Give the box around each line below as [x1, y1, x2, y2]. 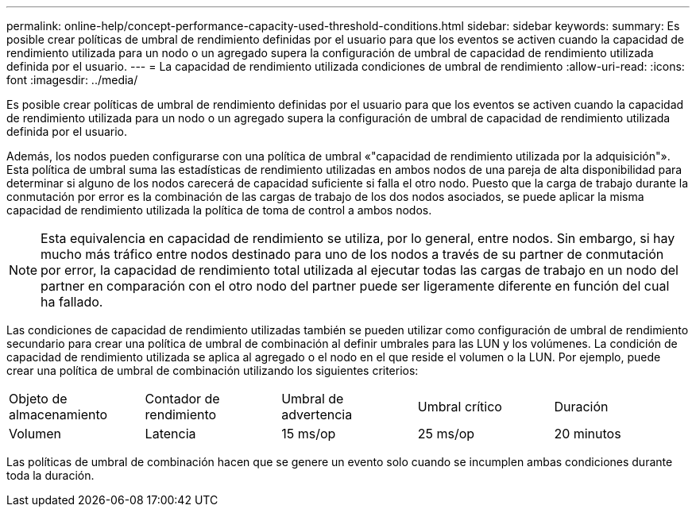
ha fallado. [41, 294, 103, 310]
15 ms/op [281, 426, 336, 442]
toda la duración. [6, 469, 95, 482]
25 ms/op [417, 426, 475, 442]
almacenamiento [9, 407, 108, 422]
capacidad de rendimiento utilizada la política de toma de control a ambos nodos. [6, 203, 432, 217]
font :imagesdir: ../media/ [6, 73, 138, 87]
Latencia [145, 426, 196, 442]
